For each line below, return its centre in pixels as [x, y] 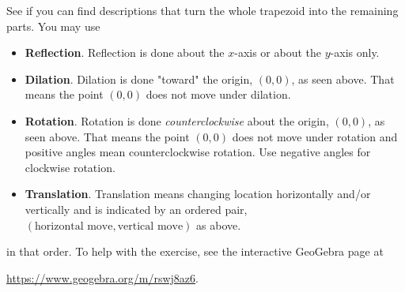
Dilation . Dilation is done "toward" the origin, [139, 79]
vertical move [150, 226]
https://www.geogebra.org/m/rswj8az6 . [102, 277]
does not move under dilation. [218, 94]
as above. [219, 225]
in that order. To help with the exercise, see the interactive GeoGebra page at [195, 251]
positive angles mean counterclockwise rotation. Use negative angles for [198, 152]
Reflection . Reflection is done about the [125, 52]
